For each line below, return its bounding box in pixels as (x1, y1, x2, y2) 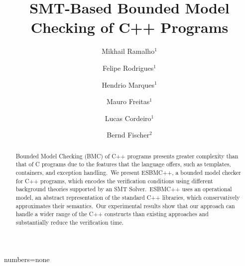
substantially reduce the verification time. (15, 218, 124, 226)
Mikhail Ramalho (102, 46, 155, 56)
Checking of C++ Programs (30, 17, 229, 37)
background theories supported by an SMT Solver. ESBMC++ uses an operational (15, 185, 232, 193)
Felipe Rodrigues (102, 62, 154, 73)
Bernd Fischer (107, 130, 150, 140)
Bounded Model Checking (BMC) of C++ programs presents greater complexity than (15, 151, 239, 160)
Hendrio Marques (102, 79, 154, 90)
